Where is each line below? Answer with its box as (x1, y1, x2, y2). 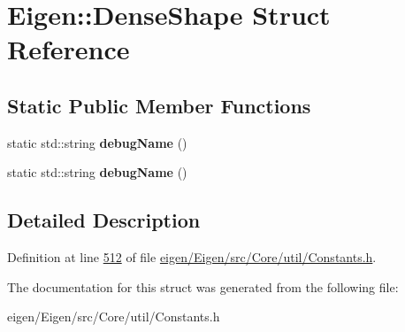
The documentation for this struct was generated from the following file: (7, 277, 399, 296)
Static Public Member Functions (7, 91, 311, 119)
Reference (7, 31, 130, 67)
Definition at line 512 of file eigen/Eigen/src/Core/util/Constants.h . (7, 248, 377, 266)
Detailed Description (7, 206, 201, 234)
